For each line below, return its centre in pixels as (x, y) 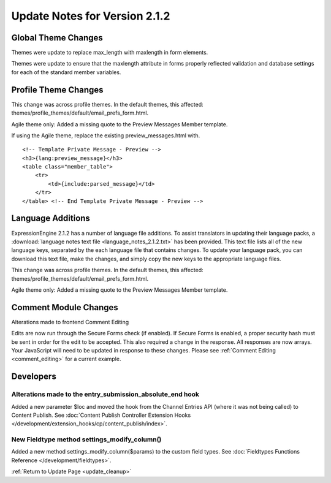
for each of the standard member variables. (66, 72)
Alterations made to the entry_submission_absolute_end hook (105, 394)
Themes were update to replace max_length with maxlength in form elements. (110, 53)
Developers (34, 377)
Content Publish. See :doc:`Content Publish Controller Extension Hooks (101, 415)
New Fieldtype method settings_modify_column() (86, 439)
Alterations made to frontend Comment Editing (70, 322)
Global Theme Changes (57, 38)
